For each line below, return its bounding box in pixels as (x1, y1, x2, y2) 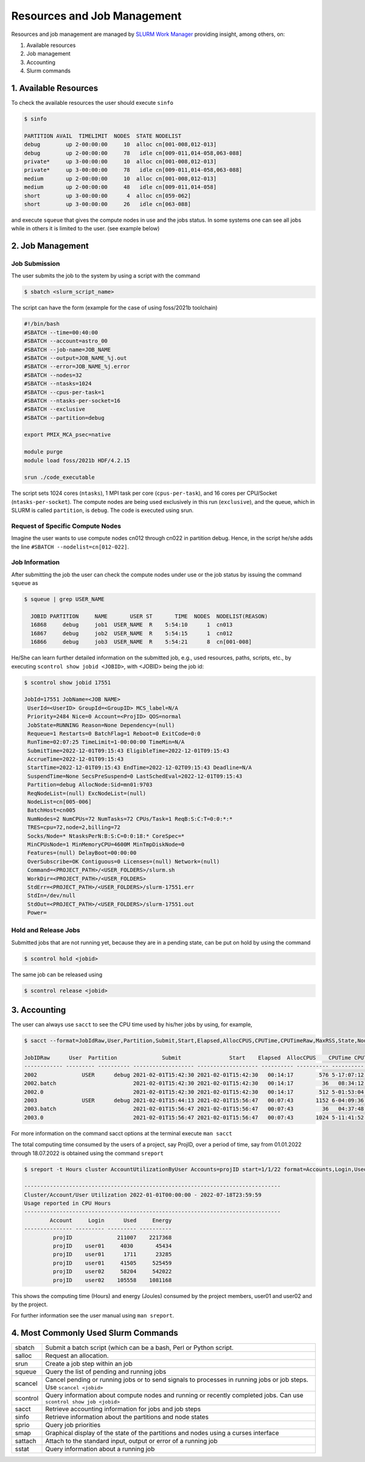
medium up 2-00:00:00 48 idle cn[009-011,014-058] (24, 183, 217, 191)
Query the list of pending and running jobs (45, 1368, 167, 1376)
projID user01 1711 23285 (52, 1251, 172, 1258)
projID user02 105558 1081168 (52, 1277, 172, 1283)
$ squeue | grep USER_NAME (24, 596, 105, 603)
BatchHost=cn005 (27, 807, 76, 814)
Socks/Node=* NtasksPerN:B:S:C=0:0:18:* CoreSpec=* (27, 832, 185, 839)
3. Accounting (11, 1005, 66, 1015)
